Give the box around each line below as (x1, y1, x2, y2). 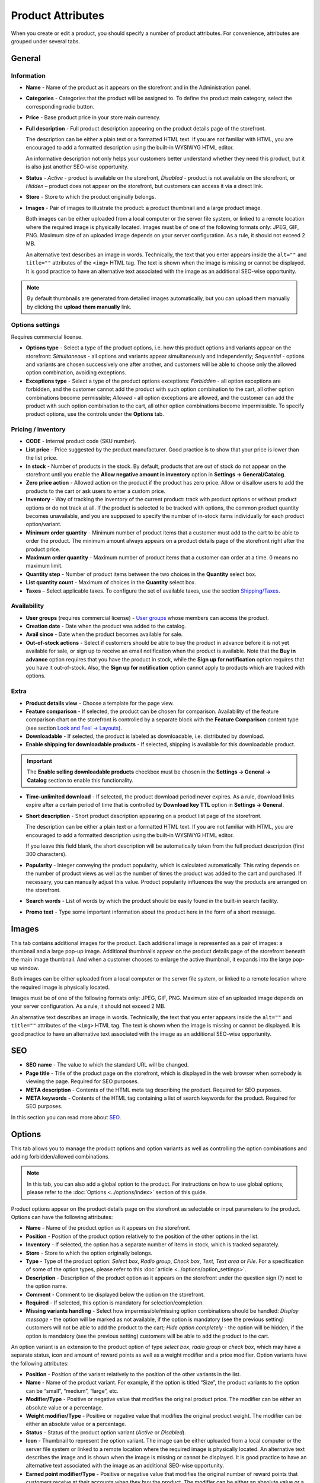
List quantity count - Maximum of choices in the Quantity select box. (25, 579, 197, 586)
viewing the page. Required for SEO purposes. (25, 1078, 139, 1085)
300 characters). (25, 851, 67, 858)
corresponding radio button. (25, 103, 95, 110)
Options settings (11, 321, 60, 329)
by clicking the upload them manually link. (27, 303, 132, 310)
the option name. (25, 1282, 68, 1290)
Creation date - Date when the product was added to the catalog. (25, 623, 187, 630)
